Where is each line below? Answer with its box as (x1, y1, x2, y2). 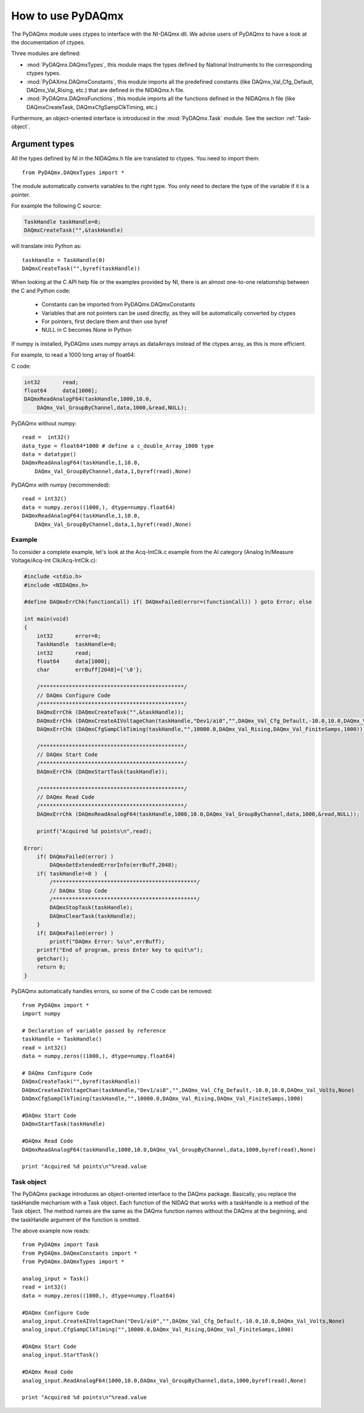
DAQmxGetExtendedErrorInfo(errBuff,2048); (49, 862, 178, 869)
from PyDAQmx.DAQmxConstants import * (22, 1250, 138, 1256)
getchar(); (36, 955, 69, 962)
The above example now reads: (11, 1227, 90, 1234)
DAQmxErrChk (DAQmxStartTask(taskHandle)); (36, 768, 168, 775)
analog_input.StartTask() (22, 1352, 99, 1358)
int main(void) (24, 616, 69, 622)
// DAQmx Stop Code (49, 887, 107, 894)
